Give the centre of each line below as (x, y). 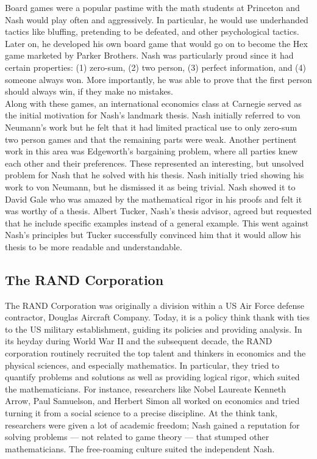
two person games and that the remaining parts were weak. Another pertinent (151, 139)
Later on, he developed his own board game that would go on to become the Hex (156, 43)
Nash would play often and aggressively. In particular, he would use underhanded (157, 19)
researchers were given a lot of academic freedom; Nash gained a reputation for (152, 425)
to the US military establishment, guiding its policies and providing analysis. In (154, 329)
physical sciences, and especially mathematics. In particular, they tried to (142, 365)
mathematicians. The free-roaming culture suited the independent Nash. (140, 448)
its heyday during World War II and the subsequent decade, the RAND (139, 341)
